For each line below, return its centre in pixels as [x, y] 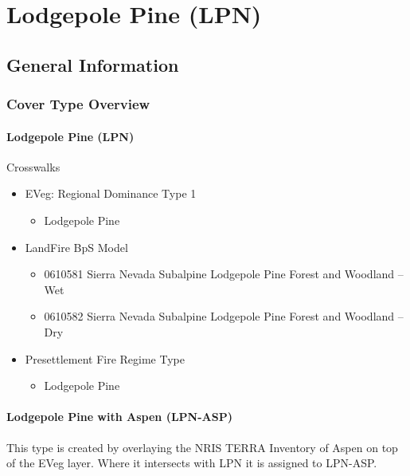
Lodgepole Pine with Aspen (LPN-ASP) [119, 417]
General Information [93, 64]
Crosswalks [33, 166]
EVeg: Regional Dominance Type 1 [111, 193]
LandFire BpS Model [76, 247]
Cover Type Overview [78, 104]
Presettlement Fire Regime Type [105, 358]
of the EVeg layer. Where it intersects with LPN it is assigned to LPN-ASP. [192, 463]
